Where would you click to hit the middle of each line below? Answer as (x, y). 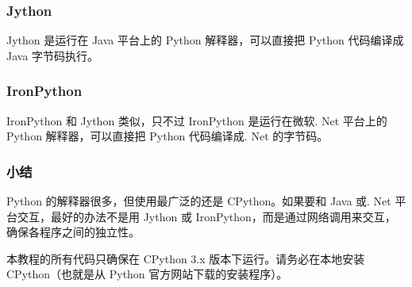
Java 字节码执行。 (53, 55)
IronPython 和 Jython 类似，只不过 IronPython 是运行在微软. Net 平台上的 (197, 120)
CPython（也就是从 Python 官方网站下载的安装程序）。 (147, 274)
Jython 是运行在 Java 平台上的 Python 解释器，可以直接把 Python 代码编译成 (205, 40)
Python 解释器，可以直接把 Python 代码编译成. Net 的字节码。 (167, 136)
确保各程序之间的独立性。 (73, 232)
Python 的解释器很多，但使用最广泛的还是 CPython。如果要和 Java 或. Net (199, 201)
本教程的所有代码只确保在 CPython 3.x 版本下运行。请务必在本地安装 (186, 258)
